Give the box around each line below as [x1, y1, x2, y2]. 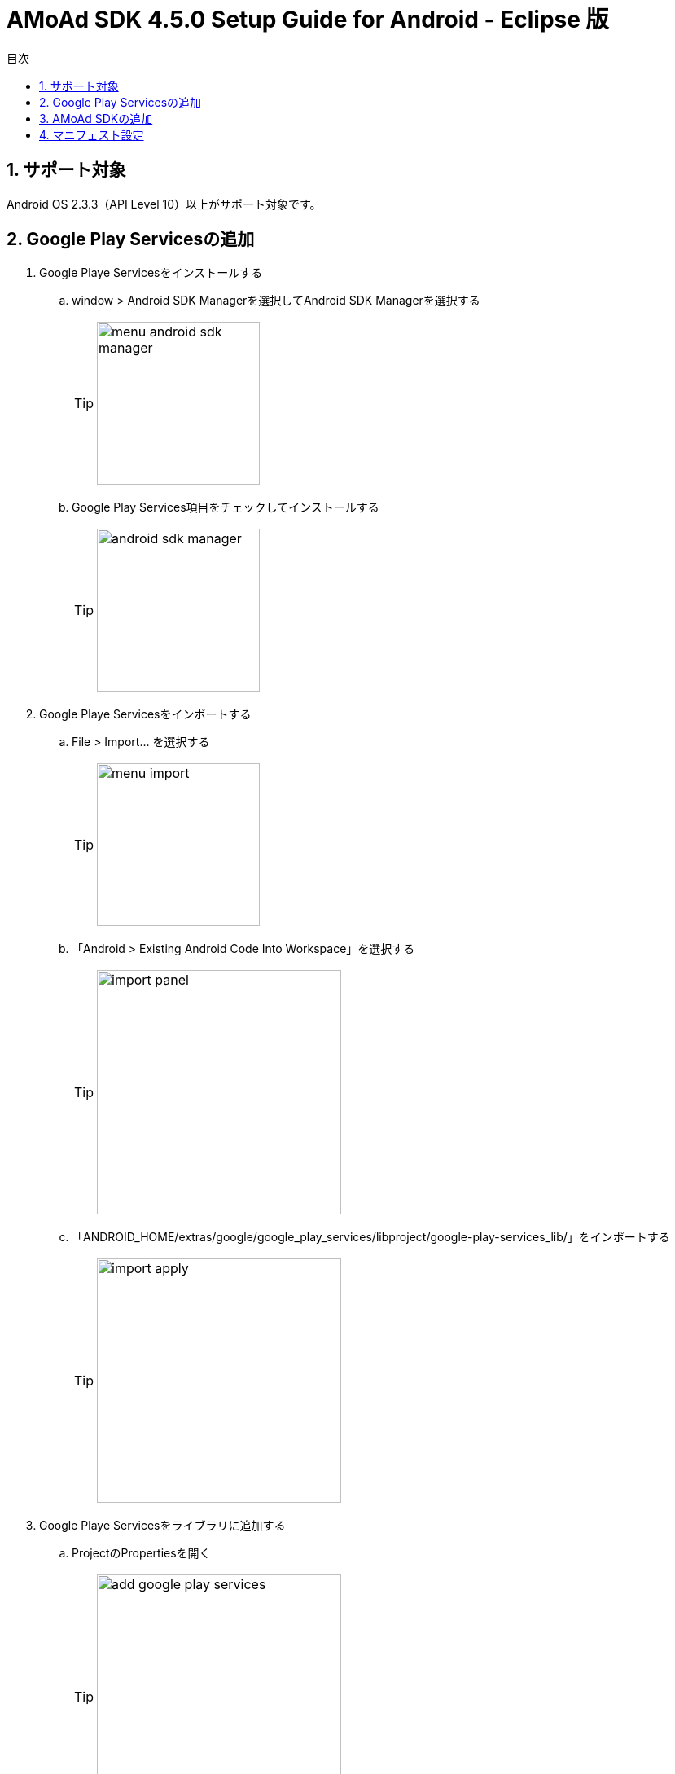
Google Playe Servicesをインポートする [39, 707, 252, 722]
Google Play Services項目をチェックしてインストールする [72, 500, 379, 515]
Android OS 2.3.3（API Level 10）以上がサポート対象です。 [7, 196, 322, 211]
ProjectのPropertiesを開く [72, 1546, 211, 1561]
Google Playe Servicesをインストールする [39, 266, 263, 280]
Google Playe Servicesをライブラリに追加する [39, 1518, 286, 1533]
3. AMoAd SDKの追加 [39, 111, 153, 125]
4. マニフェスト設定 [39, 127, 144, 142]
